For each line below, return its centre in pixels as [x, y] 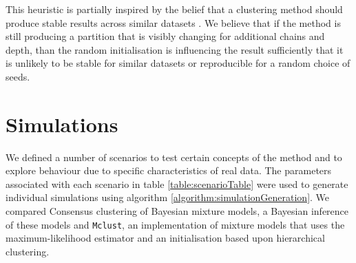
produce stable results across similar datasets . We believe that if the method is [173, 22]
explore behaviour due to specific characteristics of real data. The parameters [169, 170]
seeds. [18, 76]
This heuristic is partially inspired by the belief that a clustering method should [174, 9]
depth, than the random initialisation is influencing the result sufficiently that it [175, 49]
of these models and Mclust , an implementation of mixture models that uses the [175, 224]
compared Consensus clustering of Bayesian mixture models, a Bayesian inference [177, 211]
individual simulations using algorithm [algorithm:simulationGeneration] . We [168, 197]
